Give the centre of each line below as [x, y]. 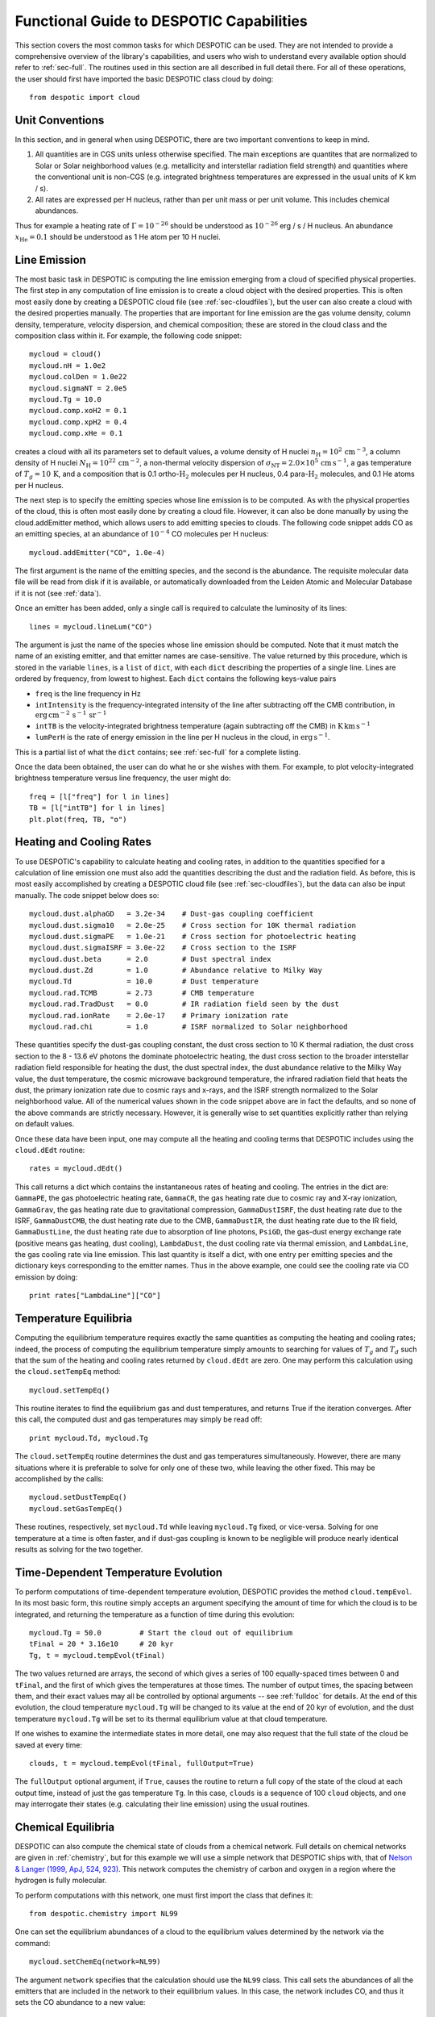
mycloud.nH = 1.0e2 [68, 365]
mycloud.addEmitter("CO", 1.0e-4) [97, 552]
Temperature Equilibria [74, 1319]
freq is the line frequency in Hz [88, 693]
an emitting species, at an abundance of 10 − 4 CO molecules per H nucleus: [142, 534]
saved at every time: [49, 1745]
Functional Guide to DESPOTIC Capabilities [161, 21]
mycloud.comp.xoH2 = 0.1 [78, 411]
